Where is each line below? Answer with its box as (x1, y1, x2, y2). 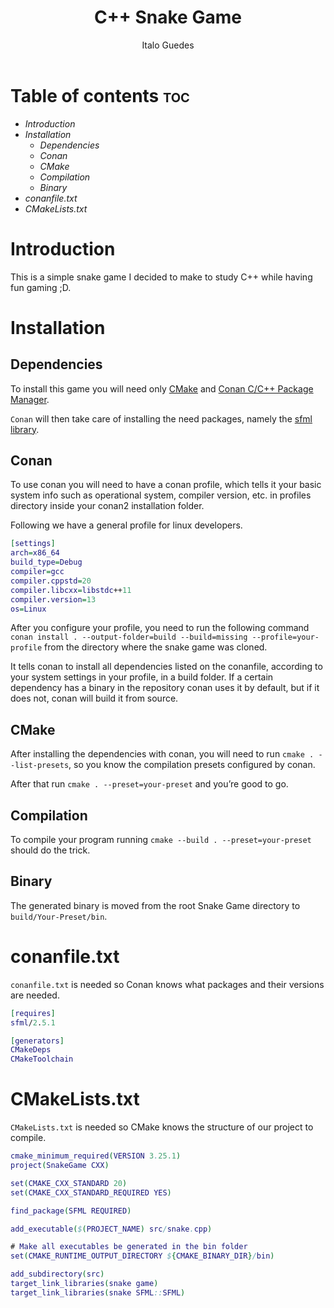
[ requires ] (10, 1008, 56, 1018)
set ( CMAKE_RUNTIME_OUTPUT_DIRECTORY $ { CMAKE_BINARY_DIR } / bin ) (10, 1251, 275, 1261)
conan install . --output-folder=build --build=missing (10, 632, 248, 643)
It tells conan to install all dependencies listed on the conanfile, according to (10, 661, 323, 673)
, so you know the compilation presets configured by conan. (68, 759, 316, 771)
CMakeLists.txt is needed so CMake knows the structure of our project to (10, 1121, 314, 1133)
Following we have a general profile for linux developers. (10, 519, 243, 531)
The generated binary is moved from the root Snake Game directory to (10, 899, 301, 911)
